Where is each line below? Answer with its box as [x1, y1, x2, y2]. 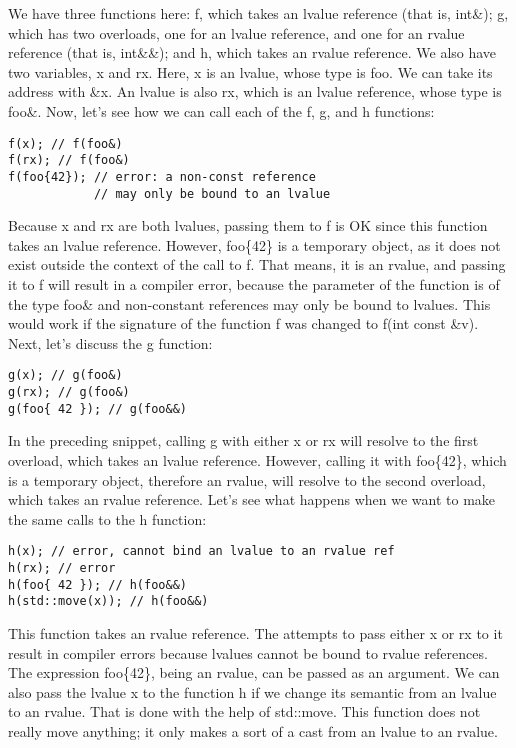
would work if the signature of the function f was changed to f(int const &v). [8, 313, 479, 334]
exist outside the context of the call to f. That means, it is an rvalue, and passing [8, 254, 506, 275]
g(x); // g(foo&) [8, 368, 123, 383]
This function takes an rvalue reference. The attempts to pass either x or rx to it [8, 622, 503, 643]
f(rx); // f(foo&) [8, 153, 130, 168]
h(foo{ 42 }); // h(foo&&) [8, 577, 187, 592]
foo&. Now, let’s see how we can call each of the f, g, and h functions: [8, 100, 435, 121]
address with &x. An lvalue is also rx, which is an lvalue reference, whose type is [8, 81, 502, 102]
